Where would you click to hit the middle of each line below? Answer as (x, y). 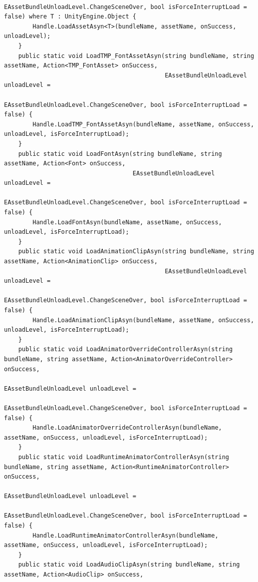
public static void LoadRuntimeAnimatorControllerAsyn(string (124, 457)
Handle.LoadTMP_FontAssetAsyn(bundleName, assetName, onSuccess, (143, 124)
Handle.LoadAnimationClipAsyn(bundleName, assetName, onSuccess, (143, 320)
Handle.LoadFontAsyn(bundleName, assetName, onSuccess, (127, 222)
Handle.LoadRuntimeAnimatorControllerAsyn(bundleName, (126, 535)
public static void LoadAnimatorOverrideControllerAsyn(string (126, 349)
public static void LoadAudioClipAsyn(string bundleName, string (129, 565)
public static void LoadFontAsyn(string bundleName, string (120, 154)
